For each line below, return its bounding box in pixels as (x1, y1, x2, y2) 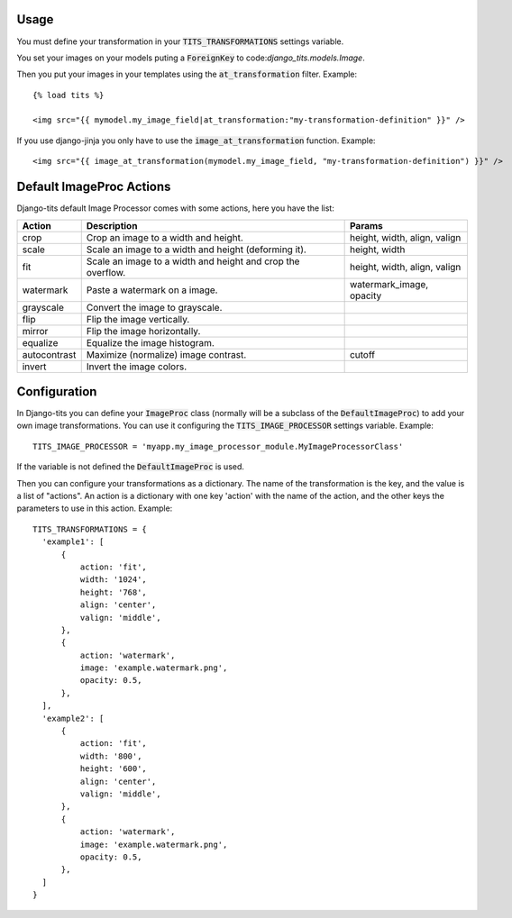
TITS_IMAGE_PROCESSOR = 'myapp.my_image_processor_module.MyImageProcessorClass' (32, 441, 404, 451)
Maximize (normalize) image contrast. (86, 348, 247, 360)
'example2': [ (41, 713, 105, 723)
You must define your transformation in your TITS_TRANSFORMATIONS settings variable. (16, 36, 344, 47)
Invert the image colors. (86, 360, 187, 373)
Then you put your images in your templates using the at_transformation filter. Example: (16, 68, 358, 80)
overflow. (86, 266, 126, 278)
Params (349, 219, 383, 232)
